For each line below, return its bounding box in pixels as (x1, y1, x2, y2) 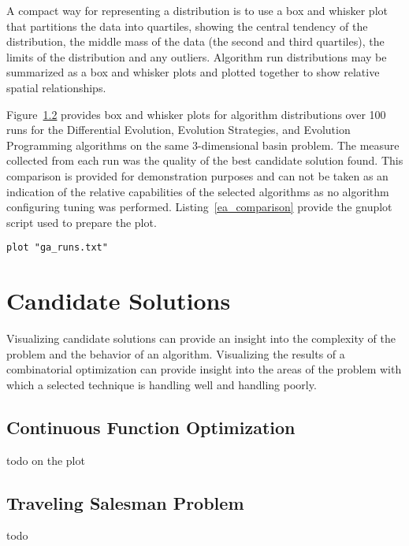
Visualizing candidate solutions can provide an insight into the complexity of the (6, 330, 396, 347)
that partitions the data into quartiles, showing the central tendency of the (6, 17, 368, 34)
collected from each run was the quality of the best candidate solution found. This (6, 152, 403, 169)
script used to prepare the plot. (6, 214, 157, 230)
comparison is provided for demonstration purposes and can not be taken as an (6, 167, 389, 184)
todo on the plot (6, 451, 85, 468)
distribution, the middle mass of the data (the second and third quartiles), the (6, 33, 385, 50)
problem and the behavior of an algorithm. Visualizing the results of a (6, 345, 345, 362)
